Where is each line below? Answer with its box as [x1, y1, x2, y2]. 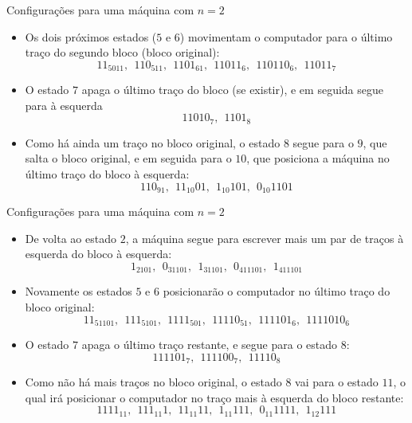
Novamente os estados [25, 283, 132, 300]
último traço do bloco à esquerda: [25, 166, 190, 182]
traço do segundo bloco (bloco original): [25, 44, 220, 61]
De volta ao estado [25, 229, 116, 246]
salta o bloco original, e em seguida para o [25, 150, 232, 166]
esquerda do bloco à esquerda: [25, 245, 172, 262]
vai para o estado [295, 374, 379, 390]
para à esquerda [25, 96, 103, 113]
